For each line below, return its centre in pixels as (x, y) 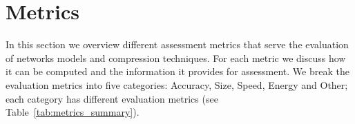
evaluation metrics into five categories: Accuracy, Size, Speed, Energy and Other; (177, 84)
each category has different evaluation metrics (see (112, 98)
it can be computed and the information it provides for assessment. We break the (177, 71)
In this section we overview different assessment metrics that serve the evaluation (177, 44)
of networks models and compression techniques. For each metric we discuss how (176, 58)
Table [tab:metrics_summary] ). (73, 112)
